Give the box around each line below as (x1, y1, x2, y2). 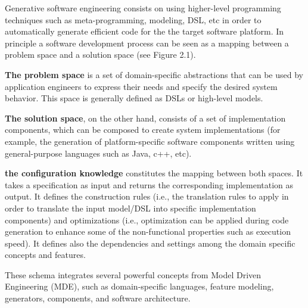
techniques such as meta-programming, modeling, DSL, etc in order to (5, 13, 262, 26)
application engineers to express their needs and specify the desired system (5, 80, 278, 92)
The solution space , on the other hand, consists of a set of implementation (5, 111, 286, 124)
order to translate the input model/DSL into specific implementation (5, 201, 256, 214)
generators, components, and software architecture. (5, 292, 191, 304)
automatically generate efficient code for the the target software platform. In (5, 25, 284, 38)
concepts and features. (5, 248, 86, 261)
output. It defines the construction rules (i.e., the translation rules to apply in (5, 190, 289, 203)
